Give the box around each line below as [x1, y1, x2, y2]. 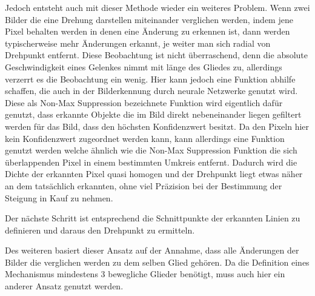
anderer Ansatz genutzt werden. [5, 280, 124, 292]
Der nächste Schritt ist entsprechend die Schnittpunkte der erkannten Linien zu [5, 212, 300, 224]
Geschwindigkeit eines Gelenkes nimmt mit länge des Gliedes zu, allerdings [5, 60, 282, 73]
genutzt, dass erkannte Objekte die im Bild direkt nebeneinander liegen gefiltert [5, 108, 302, 121]
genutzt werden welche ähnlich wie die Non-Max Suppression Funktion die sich [5, 144, 297, 156]
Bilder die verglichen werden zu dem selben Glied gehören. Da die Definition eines [5, 255, 310, 268]
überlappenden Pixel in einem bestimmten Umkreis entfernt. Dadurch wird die [5, 155, 297, 168]
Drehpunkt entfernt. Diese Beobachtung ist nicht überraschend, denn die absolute [5, 49, 308, 61]
